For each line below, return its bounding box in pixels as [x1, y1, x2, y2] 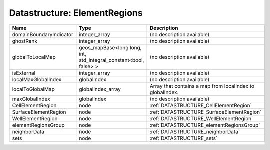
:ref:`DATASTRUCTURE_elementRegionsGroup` [150, 121, 260, 128]
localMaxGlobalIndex [12, 76, 62, 83]
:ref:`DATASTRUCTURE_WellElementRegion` [150, 115, 253, 122]
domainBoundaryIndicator [12, 31, 73, 38]
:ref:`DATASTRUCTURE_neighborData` [150, 128, 240, 135]
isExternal [12, 69, 36, 76]
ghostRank [12, 37, 37, 44]
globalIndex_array [79, 85, 121, 92]
